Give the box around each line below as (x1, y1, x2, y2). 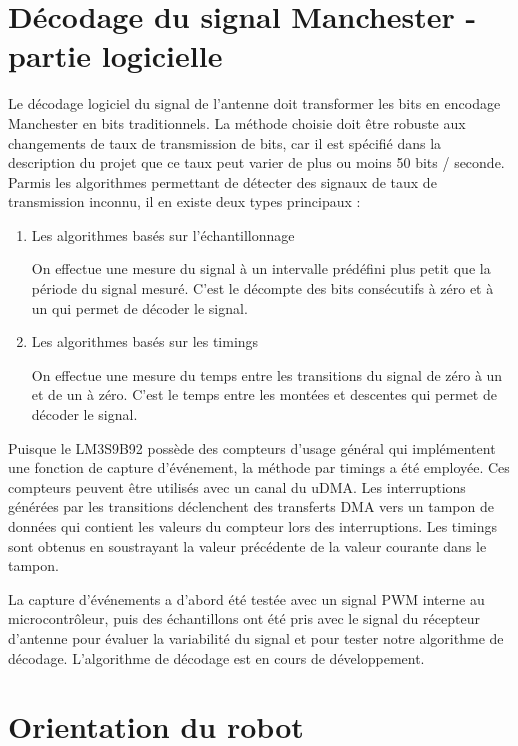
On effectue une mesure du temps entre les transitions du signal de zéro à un (31, 364, 503, 385)
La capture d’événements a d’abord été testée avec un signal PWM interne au (8, 588, 485, 609)
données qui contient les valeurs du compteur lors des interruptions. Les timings (8, 516, 498, 536)
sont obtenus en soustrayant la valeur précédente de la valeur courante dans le (8, 535, 487, 556)
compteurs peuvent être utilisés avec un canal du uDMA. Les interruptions (8, 476, 466, 497)
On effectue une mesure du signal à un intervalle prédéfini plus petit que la (31, 258, 491, 279)
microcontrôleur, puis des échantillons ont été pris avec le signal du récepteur (8, 608, 480, 629)
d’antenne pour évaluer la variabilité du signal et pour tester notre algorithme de (8, 627, 504, 648)
